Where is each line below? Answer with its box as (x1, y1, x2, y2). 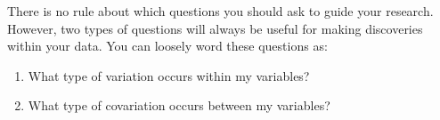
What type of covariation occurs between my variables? (28, 96, 330, 115)
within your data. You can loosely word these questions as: (7, 36, 328, 55)
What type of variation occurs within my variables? (28, 66, 310, 84)
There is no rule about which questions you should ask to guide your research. (7, 2, 434, 20)
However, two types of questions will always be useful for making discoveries (7, 19, 423, 37)
